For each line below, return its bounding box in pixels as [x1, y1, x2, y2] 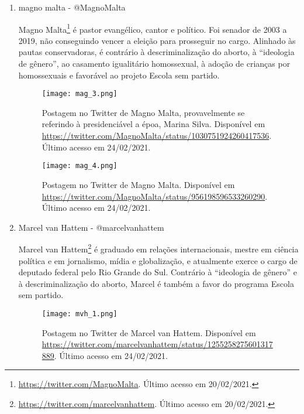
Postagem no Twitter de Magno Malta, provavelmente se [42, 106, 245, 118]
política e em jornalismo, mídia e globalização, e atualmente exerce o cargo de [18, 254, 298, 266]
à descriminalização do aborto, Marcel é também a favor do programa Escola [18, 277, 294, 289]
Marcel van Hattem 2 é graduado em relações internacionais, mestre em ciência [18, 241, 299, 255]
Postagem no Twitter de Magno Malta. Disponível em [42, 178, 235, 190]
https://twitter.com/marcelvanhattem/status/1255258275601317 [42, 338, 273, 350]
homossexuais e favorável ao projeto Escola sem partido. [18, 69, 220, 81]
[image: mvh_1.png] [42, 309, 118, 318]
